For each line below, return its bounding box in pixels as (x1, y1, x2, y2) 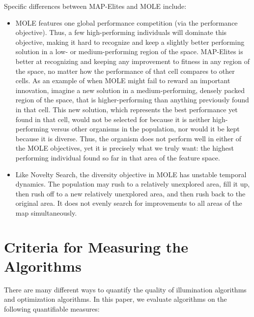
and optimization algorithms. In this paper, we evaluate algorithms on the (4, 294, 227, 304)
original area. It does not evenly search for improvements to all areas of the (15, 198, 242, 208)
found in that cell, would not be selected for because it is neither (15, 114, 210, 124)
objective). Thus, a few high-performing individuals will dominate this (15, 27, 227, 37)
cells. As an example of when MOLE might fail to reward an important (15, 75, 230, 86)
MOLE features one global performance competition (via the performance (15, 17, 238, 28)
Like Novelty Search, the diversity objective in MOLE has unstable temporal (15, 169, 247, 179)
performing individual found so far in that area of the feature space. (15, 152, 220, 162)
